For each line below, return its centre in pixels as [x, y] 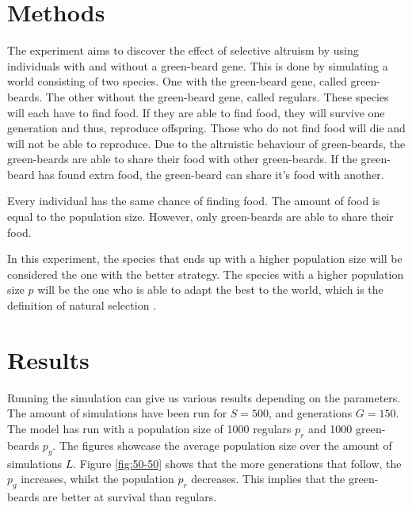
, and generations [311, 413]
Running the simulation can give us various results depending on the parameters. [204, 397]
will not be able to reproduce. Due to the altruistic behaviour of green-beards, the [206, 143]
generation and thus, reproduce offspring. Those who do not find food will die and [206, 128]
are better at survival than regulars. [130, 496]
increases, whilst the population [97, 479]
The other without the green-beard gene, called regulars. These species [217, 96]
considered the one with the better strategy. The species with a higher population [206, 274]
